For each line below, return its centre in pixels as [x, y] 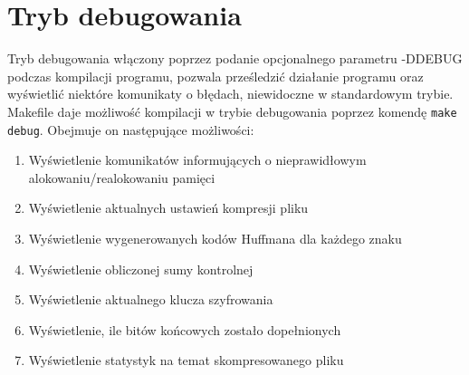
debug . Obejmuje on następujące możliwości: [131, 129]
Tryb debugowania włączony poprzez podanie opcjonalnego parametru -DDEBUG [235, 58]
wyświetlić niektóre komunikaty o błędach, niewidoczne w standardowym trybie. [230, 94]
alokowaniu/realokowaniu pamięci [122, 177]
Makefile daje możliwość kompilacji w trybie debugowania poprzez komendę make [232, 111]
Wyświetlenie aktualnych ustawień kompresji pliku [168, 208]
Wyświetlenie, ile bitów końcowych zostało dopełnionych [185, 329]
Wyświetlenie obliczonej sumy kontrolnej [141, 269]
